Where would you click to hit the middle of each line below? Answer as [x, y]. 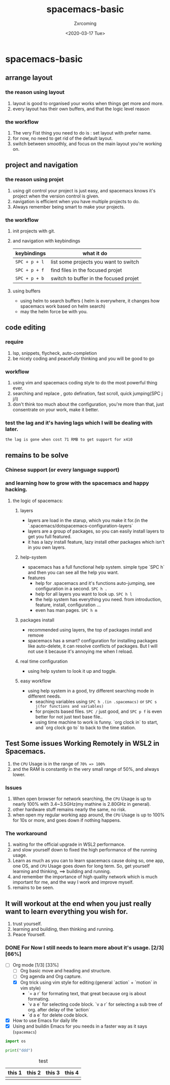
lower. [19, 774]
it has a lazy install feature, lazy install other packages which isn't [96, 542]
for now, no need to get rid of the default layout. [63, 138]
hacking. [16, 489]
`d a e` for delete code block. [58, 1015]
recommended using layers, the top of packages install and [90, 630]
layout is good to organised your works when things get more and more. [88, 103]
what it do [95, 253]
